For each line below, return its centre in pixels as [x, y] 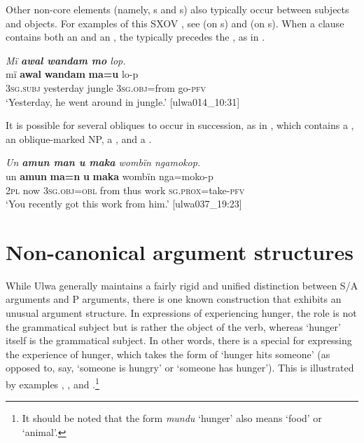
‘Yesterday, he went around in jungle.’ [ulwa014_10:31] [123, 101]
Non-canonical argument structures [180, 251]
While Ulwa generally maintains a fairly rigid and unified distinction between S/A [182, 285]
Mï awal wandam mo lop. [66, 60]
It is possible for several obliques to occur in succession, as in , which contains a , [180, 125]
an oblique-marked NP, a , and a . [79, 138]
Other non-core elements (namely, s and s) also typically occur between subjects [177, 9]
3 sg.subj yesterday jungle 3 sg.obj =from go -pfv [106, 87]
